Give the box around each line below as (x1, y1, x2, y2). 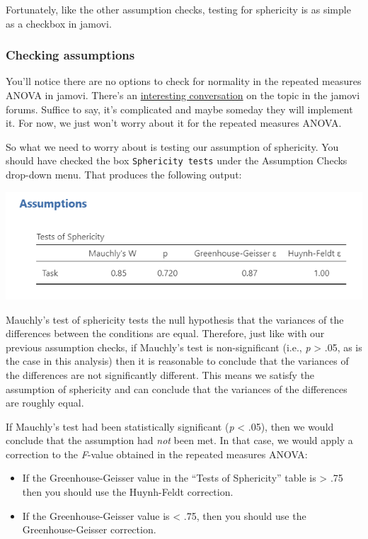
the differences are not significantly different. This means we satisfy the (6, 367, 315, 382)
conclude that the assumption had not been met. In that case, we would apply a (6, 433, 353, 448)
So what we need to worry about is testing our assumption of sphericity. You (6, 139, 339, 154)
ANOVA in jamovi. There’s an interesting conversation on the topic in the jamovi (6, 88, 360, 102)
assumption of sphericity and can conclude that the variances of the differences (6, 381, 347, 396)
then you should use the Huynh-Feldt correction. (22, 484, 234, 499)
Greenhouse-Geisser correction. (22, 522, 156, 537)
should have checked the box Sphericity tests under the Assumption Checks (6, 153, 347, 168)
